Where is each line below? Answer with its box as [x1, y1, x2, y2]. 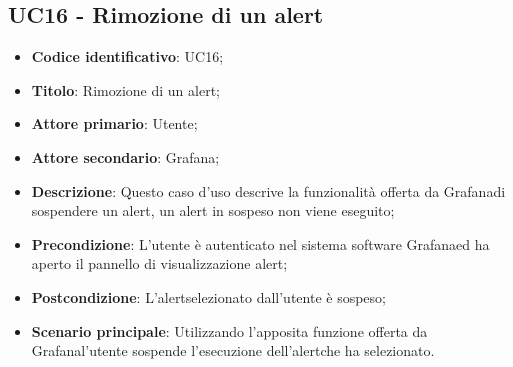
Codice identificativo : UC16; [31, 46, 224, 67]
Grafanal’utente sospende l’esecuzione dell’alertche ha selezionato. [31, 340, 435, 361]
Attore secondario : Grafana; [31, 146, 220, 167]
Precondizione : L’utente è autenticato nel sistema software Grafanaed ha [31, 233, 490, 254]
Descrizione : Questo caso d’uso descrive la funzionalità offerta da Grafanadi [31, 180, 506, 201]
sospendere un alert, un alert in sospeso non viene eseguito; [31, 200, 395, 221]
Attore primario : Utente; [31, 113, 198, 134]
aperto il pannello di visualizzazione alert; [31, 253, 288, 274]
